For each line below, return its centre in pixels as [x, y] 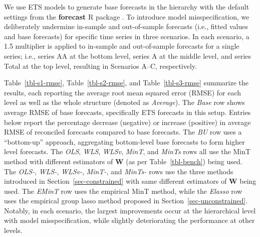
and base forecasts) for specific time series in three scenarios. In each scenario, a [127, 36]
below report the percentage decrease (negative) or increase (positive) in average [127, 122]
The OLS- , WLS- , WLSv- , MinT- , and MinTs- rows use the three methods [119, 171]
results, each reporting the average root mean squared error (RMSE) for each [123, 92]
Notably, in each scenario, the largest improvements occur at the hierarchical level [130, 210]
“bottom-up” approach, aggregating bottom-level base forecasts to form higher [124, 141]
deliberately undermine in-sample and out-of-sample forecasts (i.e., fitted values [126, 26]
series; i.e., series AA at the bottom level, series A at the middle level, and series [128, 55]
